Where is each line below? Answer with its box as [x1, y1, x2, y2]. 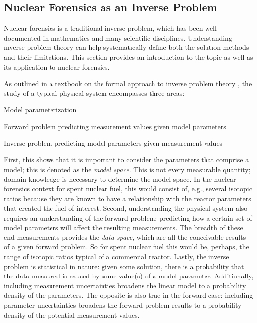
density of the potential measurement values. [4, 309, 140, 320]
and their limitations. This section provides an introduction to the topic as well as [4, 51, 253, 62]
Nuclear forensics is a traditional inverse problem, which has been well [4, 23, 217, 33]
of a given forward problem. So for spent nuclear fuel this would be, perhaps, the [4, 241, 249, 252]
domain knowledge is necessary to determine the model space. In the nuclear [4, 174, 236, 184]
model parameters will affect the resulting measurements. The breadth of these [4, 222, 243, 232]
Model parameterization [4, 104, 77, 115]
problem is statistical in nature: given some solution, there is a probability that [4, 261, 244, 271]
